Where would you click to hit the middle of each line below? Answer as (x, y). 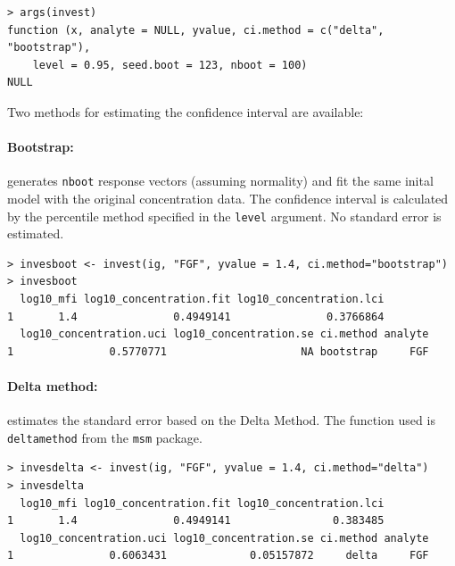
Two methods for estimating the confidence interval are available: (186, 111)
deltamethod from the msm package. (105, 437)
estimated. (36, 233)
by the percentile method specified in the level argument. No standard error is (224, 216)
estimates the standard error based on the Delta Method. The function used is (221, 420)
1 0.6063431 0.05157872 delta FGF (218, 556)
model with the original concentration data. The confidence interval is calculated (228, 199)
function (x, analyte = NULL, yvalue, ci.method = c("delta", (196, 30)
